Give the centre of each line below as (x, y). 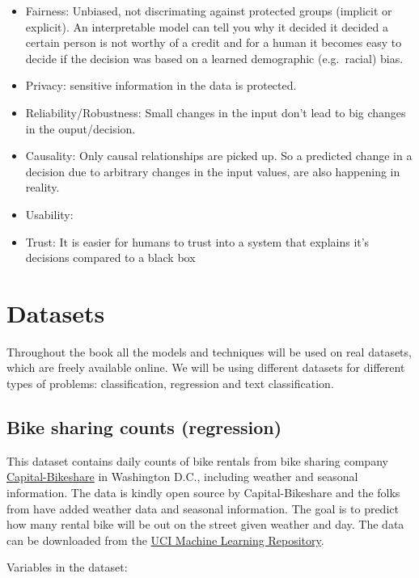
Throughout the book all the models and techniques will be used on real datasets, (209, 351)
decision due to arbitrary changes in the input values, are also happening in (213, 171)
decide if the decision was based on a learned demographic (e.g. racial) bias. (214, 58)
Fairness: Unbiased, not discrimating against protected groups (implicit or (209, 11)
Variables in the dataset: (67, 567)
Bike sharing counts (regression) (144, 427)
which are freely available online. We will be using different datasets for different (206, 367)
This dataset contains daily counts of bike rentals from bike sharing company (197, 460)
